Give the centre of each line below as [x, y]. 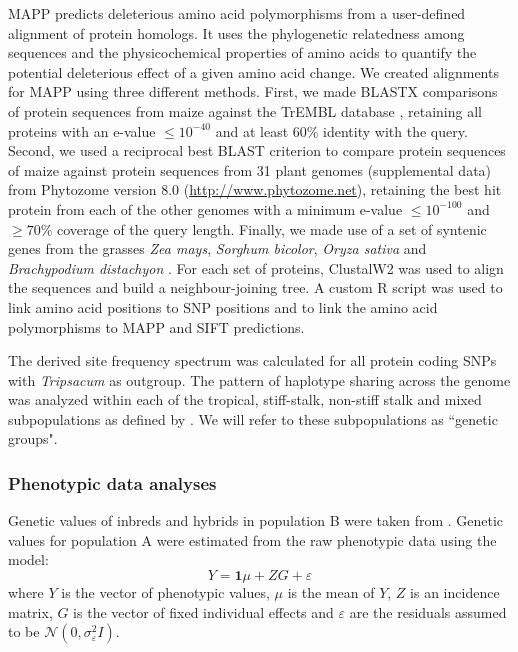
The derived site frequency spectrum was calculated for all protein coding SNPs [252, 360]
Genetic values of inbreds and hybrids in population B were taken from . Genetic [256, 520]
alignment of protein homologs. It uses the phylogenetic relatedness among [236, 32]
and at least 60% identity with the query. [341, 130]
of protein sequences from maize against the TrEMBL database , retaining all [245, 110]
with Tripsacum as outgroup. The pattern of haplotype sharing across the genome [259, 379]
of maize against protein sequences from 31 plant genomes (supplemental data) [250, 169]
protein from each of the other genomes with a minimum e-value [205, 208]
